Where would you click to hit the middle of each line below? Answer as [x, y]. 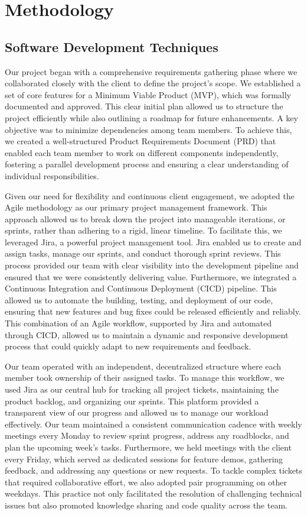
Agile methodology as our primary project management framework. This [136, 207]
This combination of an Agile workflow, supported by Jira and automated [138, 323]
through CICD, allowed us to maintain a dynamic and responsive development [147, 334]
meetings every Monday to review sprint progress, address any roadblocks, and [147, 435]
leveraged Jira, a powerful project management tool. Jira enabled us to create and [153, 242]
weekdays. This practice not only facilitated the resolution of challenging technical [153, 493]
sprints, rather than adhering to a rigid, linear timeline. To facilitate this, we [143, 230]
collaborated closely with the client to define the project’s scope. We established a [153, 83]
